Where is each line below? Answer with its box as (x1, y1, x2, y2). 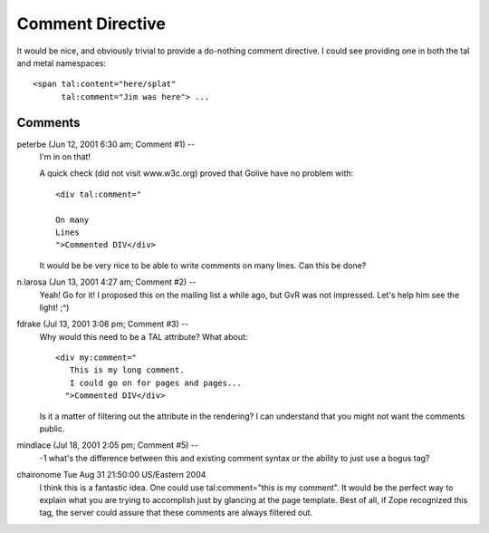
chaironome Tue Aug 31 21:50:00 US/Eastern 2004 (16, 470, 206, 480)
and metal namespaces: (16, 57, 107, 68)
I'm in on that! (39, 151, 91, 162)
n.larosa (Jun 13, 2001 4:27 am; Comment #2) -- (16, 276, 197, 287)
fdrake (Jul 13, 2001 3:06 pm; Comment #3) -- (16, 318, 189, 330)
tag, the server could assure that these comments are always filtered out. (39, 508, 312, 518)
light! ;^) (39, 302, 70, 313)
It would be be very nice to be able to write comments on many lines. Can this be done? (39, 259, 367, 271)
